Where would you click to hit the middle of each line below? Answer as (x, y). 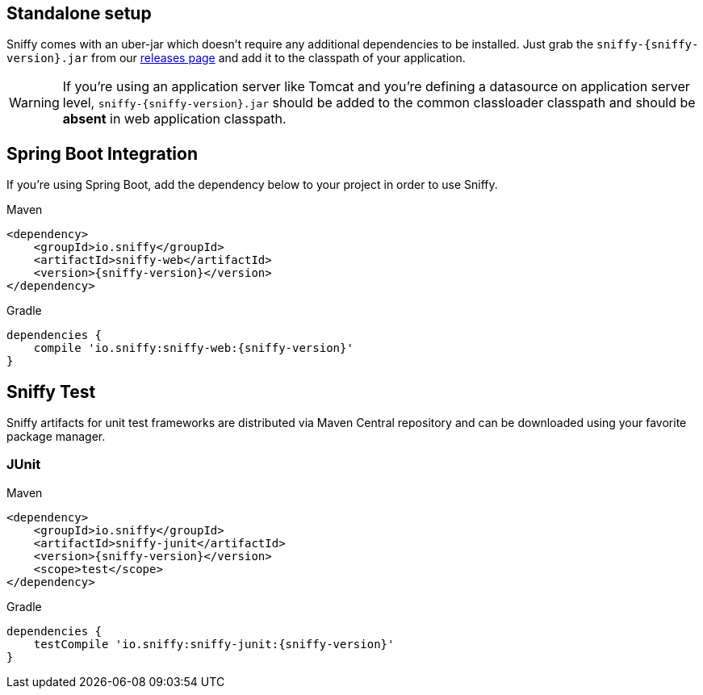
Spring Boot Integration (102, 153)
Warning (34, 103)
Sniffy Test (51, 391)
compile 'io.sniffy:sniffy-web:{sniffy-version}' (193, 348)
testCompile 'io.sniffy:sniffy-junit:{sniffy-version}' (214, 644)
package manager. (56, 437)
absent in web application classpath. (174, 119)
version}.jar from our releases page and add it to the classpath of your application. (236, 58)
